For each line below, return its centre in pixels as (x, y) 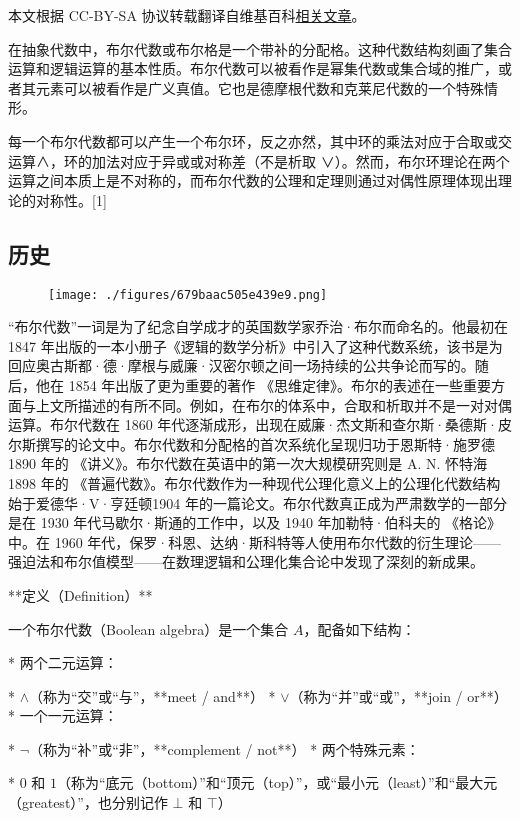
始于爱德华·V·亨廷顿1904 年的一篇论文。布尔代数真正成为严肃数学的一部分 (257, 502)
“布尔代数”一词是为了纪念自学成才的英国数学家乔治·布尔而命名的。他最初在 (258, 326)
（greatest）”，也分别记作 (88, 802)
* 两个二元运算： (63, 662)
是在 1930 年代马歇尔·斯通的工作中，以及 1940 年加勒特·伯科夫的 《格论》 (255, 522)
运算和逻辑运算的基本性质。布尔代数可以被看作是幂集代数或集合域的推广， (253, 68)
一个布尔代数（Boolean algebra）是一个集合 (148, 628)
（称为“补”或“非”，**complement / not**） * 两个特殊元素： (224, 748)
